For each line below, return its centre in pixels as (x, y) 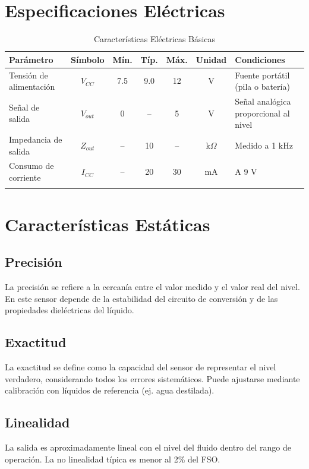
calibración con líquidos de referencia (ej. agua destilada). (110, 390)
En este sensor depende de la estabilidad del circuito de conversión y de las (141, 298)
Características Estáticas (108, 224)
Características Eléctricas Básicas (154, 39)
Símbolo (88, 59)
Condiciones (260, 59)
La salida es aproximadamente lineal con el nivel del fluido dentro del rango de (148, 447)
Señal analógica (263, 101)
